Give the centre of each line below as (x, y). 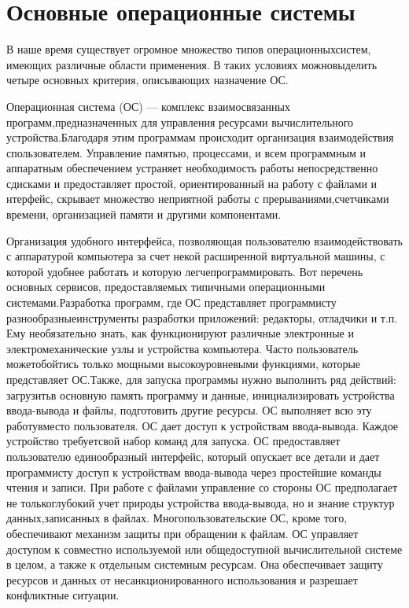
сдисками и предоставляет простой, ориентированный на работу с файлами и (192, 183)
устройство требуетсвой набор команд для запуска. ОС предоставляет (173, 441)
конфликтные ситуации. (63, 595)
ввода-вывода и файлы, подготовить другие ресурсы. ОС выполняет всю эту (189, 410)
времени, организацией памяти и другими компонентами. (144, 214)
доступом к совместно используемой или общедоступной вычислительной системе (204, 549)
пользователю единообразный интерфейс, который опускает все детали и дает (193, 456)
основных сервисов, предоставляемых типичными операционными (166, 287)
